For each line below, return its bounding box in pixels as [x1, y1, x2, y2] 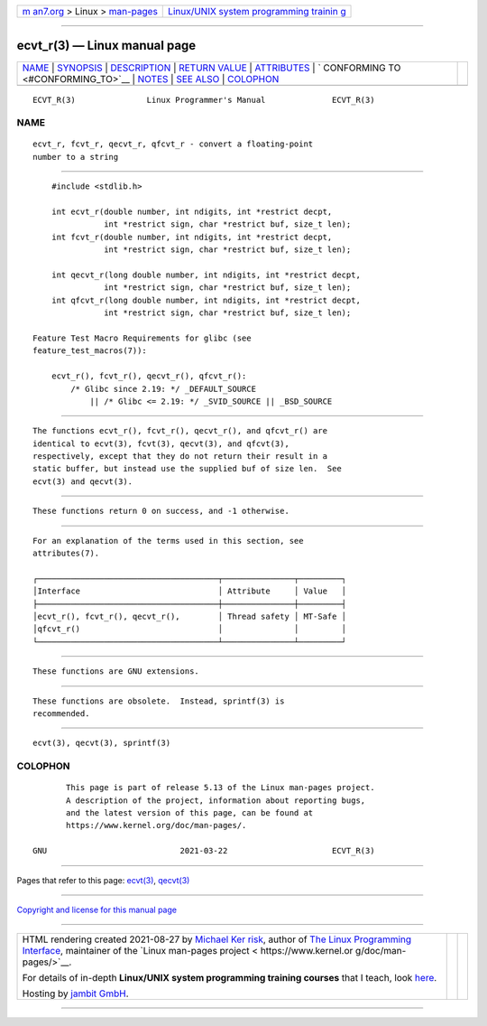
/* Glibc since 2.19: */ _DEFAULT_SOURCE [70, 384, 257, 394]
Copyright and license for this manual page [16, 904, 178, 915]
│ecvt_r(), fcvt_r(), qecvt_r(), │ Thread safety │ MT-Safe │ [32, 611, 347, 621]
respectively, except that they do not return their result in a [32, 452, 328, 462]
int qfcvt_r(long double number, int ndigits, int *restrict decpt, [51, 294, 361, 305]
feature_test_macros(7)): [32, 346, 148, 356]
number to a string [32, 152, 119, 162]
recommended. [32, 708, 90, 718]
